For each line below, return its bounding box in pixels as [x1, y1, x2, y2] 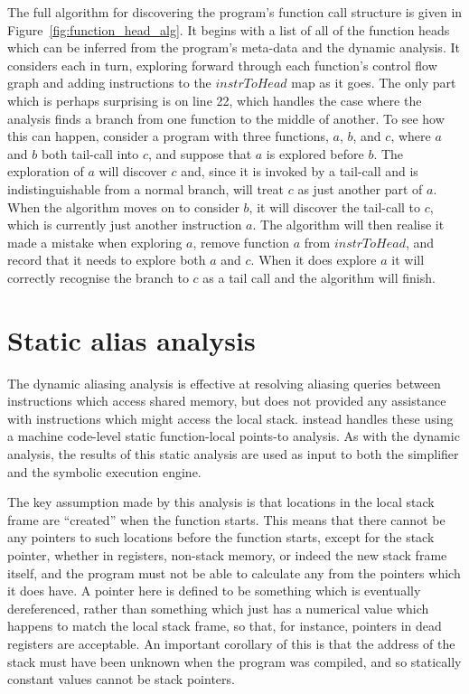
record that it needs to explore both [7, 250, 206, 269]
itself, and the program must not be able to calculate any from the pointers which [7, 563, 461, 582]
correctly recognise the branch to [7, 267, 189, 286]
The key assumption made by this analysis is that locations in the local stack [7, 492, 435, 511]
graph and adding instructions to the [7, 73, 211, 92]
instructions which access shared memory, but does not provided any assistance [7, 391, 446, 410]
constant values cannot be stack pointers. [7, 670, 235, 689]
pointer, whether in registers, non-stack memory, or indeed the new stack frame [7, 545, 447, 564]
